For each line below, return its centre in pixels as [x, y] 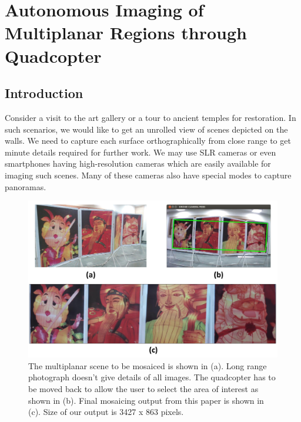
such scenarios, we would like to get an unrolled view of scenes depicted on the [146, 129]
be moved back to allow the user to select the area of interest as [143, 388]
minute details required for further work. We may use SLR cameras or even [141, 152]
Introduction [44, 93]
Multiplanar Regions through [126, 33]
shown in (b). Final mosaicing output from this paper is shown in [146, 400]
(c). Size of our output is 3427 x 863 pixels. [106, 412]
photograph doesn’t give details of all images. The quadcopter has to [152, 377]
